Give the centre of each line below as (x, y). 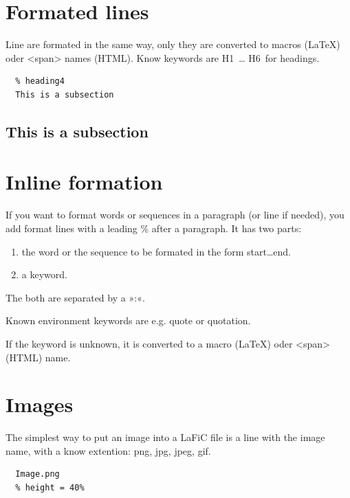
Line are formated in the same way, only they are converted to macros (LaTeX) (173, 44)
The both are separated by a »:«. (75, 297)
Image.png (37, 474)
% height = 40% (50, 488)
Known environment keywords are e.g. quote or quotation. (128, 320)
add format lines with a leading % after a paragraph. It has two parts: (154, 228)
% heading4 (40, 81)
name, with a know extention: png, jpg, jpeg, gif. (108, 450)
